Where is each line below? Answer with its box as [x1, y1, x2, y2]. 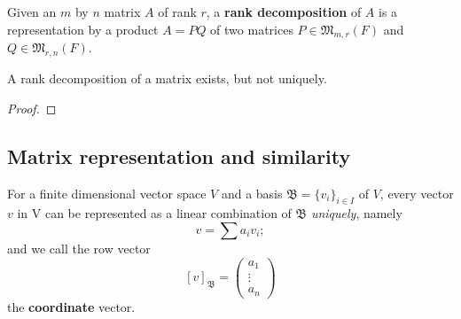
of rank [158, 3, 197, 20]
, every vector [379, 183, 454, 202]
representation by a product [7, 19, 159, 38]
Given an [7, 3, 57, 20]
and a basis [221, 183, 283, 202]
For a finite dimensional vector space [7, 183, 207, 202]
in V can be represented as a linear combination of [17, 204, 292, 222]
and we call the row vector [7, 238, 151, 257]
